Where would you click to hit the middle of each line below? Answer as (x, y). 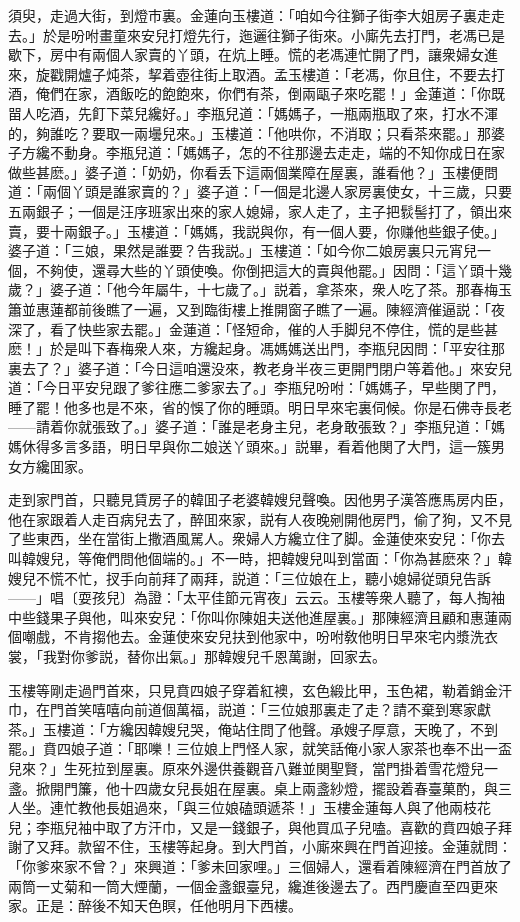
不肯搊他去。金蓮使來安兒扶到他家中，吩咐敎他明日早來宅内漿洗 (273, 636)
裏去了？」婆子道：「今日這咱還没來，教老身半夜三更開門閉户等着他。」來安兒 (260, 367)
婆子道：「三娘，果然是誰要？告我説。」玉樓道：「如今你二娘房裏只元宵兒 (242, 250)
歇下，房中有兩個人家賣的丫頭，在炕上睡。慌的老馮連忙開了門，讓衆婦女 (246, 54)
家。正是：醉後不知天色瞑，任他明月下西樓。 (155, 905)
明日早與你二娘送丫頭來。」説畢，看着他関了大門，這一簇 (305, 446)
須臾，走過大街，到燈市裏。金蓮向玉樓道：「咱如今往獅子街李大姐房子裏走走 (256, 15)
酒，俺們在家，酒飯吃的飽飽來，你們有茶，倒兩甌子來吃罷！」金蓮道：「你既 (256, 93)
